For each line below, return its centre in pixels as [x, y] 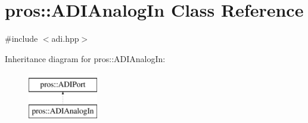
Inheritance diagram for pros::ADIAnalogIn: [85, 58]
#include [21, 39]
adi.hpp [65, 39]
